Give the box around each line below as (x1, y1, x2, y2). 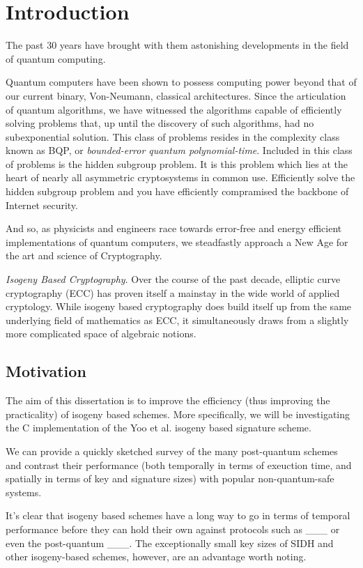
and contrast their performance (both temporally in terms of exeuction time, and (6, 457, 352, 472)
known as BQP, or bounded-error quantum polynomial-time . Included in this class (6, 143, 353, 158)
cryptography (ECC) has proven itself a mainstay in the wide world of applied (6, 285, 340, 300)
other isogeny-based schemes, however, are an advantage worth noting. (6, 549, 307, 564)
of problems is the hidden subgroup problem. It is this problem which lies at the (6, 156, 348, 171)
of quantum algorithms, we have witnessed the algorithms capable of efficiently (6, 102, 342, 116)
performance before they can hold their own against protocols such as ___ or (6, 521, 340, 536)
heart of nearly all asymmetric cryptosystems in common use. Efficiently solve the (6, 170, 355, 185)
